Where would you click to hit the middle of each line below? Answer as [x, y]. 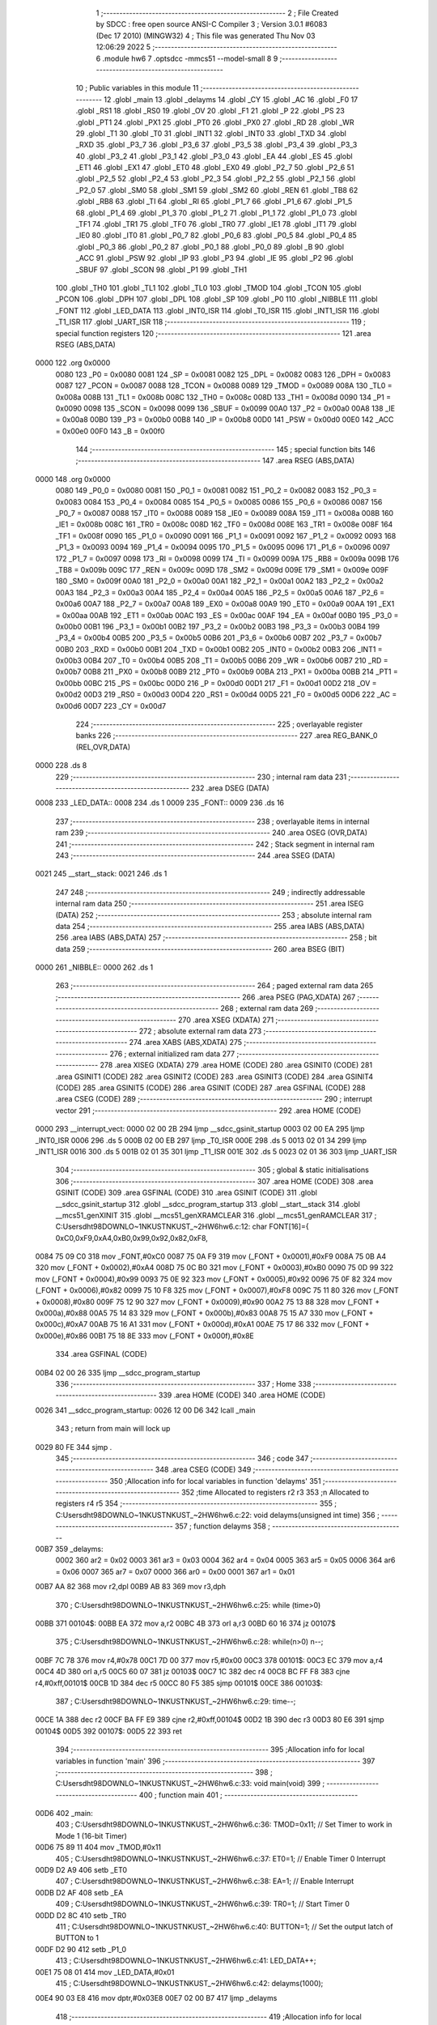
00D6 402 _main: [64, 1814]
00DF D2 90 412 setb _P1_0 [81, 1949]
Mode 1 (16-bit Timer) [91, 1835]
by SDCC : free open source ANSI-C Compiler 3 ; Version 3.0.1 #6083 [212, 24]
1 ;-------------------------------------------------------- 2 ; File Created [217, 13]
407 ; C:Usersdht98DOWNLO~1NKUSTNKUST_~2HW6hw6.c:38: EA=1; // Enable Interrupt [205, 1881]
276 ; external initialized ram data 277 [172, 1054]
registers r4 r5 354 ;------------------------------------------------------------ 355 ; [196, 1503]
